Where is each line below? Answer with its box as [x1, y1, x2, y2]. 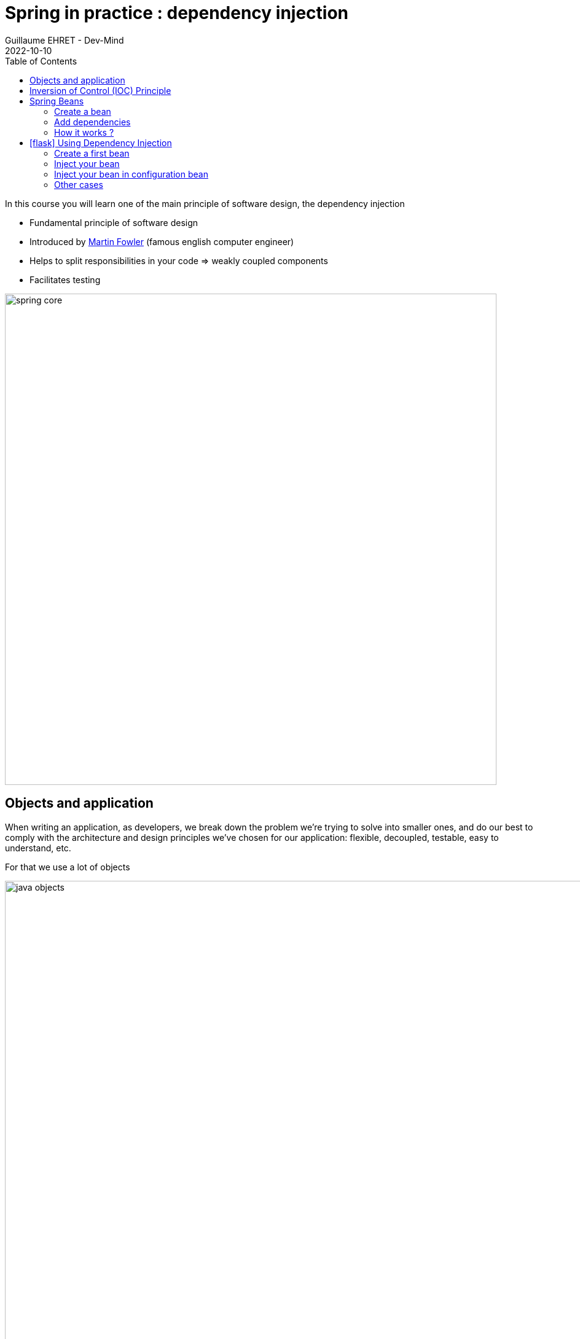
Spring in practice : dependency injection [5, 2, 349, 23]
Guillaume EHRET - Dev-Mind [5, 34, 124, 45]
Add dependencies [54, 116, 131, 127]
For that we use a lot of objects [5, 861, 130, 872]
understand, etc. [5, 842, 71, 853]
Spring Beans [29, 95, 84, 106]
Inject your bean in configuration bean [54, 168, 208, 179]
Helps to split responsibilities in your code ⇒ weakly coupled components [29, 255, 328, 266]
